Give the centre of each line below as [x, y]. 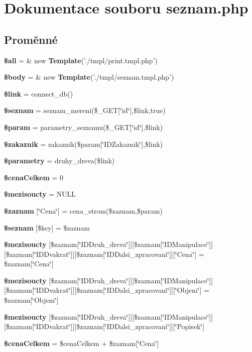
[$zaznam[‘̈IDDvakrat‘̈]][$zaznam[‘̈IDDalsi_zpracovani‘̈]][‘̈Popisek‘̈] [104, 326]
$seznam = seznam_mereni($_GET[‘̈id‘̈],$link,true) [85, 110]
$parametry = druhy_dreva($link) [59, 161]
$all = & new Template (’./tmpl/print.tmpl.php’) [81, 60]
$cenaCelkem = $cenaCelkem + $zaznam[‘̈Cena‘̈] [81, 343]
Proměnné [31, 39]
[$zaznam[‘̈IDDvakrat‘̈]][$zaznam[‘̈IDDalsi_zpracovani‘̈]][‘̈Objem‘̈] [103, 290]
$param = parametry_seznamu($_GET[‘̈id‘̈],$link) [83, 127]
